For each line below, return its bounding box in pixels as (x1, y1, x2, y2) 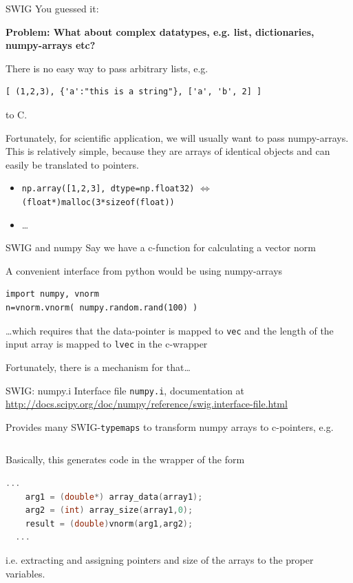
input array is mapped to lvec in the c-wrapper (6, 337, 208, 351)
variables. (6, 566, 45, 580)
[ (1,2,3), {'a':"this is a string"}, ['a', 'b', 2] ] (6, 87, 262, 97)
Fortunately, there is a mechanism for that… (6, 359, 191, 374)
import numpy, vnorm (6, 289, 100, 299)
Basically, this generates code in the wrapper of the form (6, 452, 245, 467)
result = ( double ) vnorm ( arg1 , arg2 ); (25, 518, 193, 529)
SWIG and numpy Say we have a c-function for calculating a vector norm (6, 240, 316, 255)
